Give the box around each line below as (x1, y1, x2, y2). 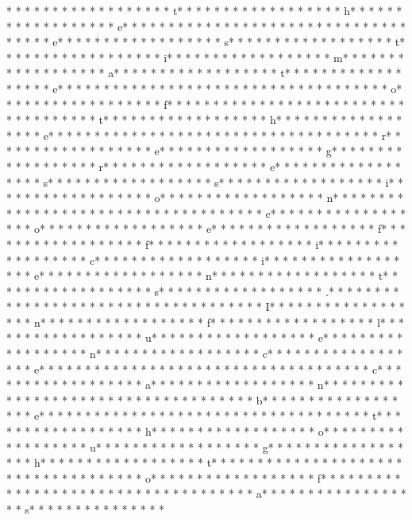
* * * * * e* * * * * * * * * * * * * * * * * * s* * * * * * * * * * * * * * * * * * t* (6, 33, 406, 50)
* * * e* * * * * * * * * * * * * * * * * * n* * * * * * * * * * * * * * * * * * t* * (6, 267, 398, 284)
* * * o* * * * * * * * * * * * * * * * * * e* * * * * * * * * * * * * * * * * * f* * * (6, 220, 406, 237)
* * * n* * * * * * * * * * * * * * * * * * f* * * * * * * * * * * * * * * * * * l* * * (6, 313, 405, 330)
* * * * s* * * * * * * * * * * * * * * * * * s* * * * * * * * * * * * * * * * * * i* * (6, 173, 404, 190)
